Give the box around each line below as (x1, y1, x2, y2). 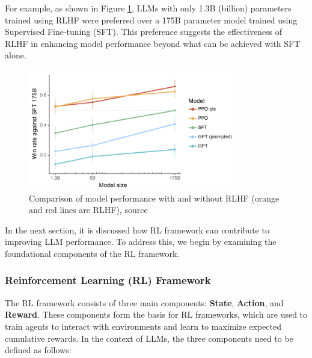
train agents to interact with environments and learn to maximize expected (5, 319, 281, 332)
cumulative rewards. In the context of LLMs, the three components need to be (5, 332, 293, 344)
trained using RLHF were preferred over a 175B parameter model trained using (5, 13, 298, 26)
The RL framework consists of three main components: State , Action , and (5, 296, 284, 309)
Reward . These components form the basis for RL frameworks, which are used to (5, 308, 308, 321)
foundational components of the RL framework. (5, 247, 180, 259)
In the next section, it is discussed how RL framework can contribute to (5, 223, 269, 236)
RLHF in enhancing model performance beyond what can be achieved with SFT (5, 37, 301, 49)
